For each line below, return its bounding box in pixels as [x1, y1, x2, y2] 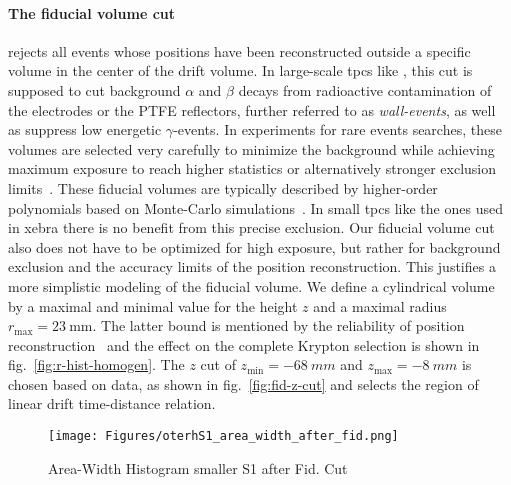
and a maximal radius [313, 295, 447, 316]
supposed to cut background [8, 79, 181, 100]
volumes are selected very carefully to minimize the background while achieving [8, 138, 495, 159]
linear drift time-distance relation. [8, 393, 216, 414]
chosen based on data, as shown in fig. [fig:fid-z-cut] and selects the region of [8, 373, 479, 394]
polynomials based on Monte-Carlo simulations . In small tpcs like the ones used [8, 197, 503, 218]
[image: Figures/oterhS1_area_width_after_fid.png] [48, 429, 399, 444]
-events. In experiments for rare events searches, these [173, 119, 502, 140]
